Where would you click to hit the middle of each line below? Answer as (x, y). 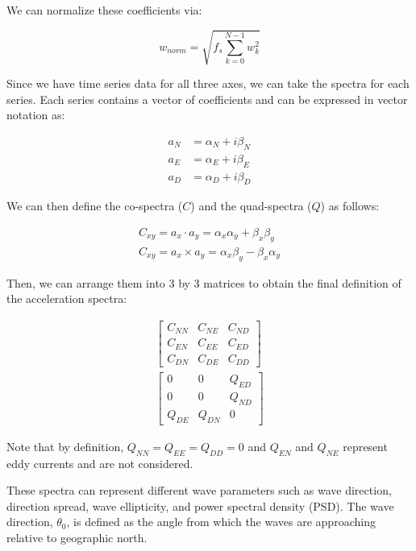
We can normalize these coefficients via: (104, 10)
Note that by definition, (65, 446)
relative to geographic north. (77, 538)
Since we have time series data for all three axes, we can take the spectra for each (208, 83)
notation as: (36, 115)
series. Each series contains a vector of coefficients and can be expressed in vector (207, 99)
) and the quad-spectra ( (251, 206)
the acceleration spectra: (67, 298)
